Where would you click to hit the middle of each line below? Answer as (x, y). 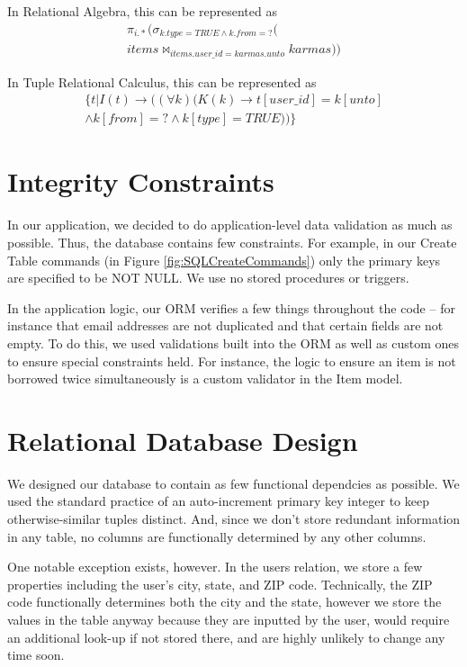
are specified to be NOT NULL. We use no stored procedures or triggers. (208, 278)
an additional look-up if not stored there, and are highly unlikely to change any (226, 637)
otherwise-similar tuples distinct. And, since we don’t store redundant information (234, 518)
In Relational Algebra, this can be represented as (142, 11)
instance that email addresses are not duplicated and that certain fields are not (225, 325)
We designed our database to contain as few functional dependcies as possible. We (233, 483)
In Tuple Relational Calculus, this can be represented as (162, 81)
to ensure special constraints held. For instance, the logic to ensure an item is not (232, 361)
